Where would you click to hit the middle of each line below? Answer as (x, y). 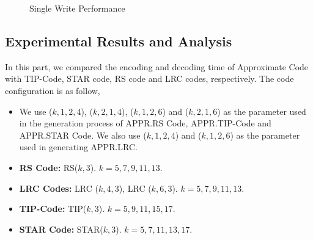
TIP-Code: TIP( (53, 209)
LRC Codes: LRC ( (59, 188)
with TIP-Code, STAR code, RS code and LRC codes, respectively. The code (149, 78)
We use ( (36, 111)
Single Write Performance (77, 8)
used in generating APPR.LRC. (79, 147)
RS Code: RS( (49, 167)
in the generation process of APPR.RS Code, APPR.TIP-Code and (145, 123)
